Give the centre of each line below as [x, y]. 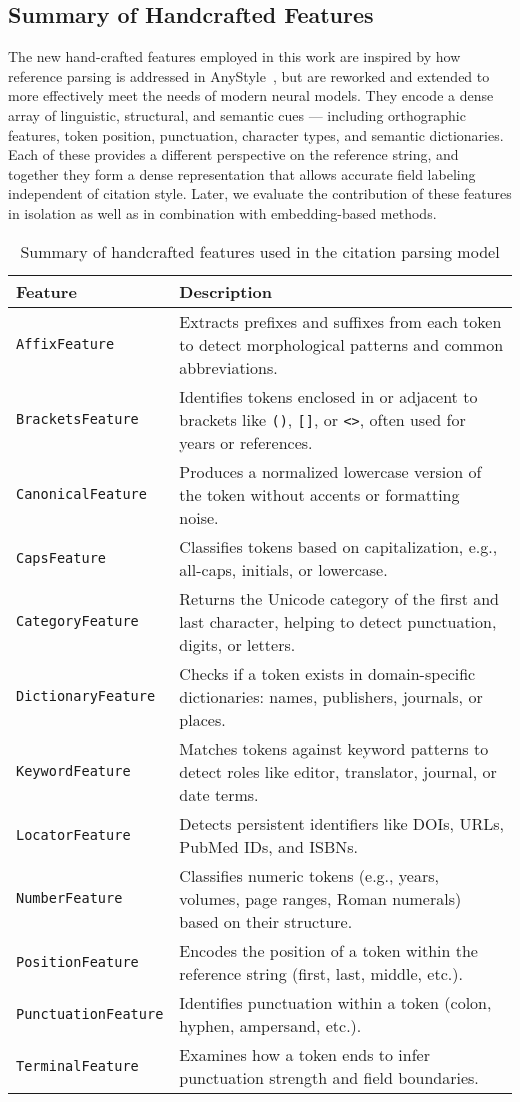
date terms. [219, 794]
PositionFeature [77, 961]
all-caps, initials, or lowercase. [283, 569]
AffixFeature [65, 344]
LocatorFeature [73, 834]
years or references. [246, 442]
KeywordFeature [73, 771]
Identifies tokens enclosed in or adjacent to [328, 396]
